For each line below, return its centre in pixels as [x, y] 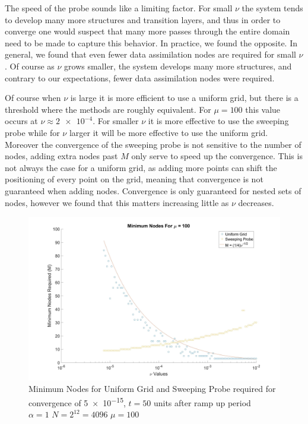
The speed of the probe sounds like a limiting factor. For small [119, 8]
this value [263, 109]
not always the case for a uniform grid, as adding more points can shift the [141, 167]
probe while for [32, 132]
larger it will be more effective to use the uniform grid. [169, 132]
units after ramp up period [202, 402]
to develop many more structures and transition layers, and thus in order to [143, 19]
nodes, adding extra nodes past [61, 156]
